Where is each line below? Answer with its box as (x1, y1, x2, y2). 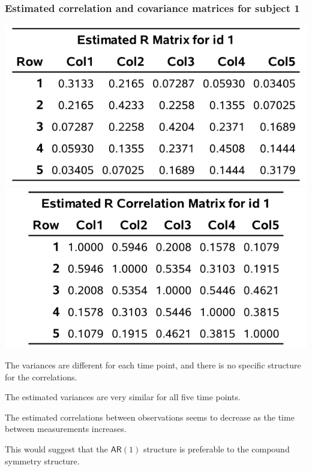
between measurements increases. (5, 422, 127, 435)
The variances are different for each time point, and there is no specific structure (5, 358, 301, 371)
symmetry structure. (5, 454, 80, 467)
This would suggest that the (5, 442, 108, 455)
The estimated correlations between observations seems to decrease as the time (5, 410, 295, 423)
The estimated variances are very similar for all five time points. (5, 391, 241, 403)
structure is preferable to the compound (143, 442, 290, 455)
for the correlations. (5, 370, 77, 383)
